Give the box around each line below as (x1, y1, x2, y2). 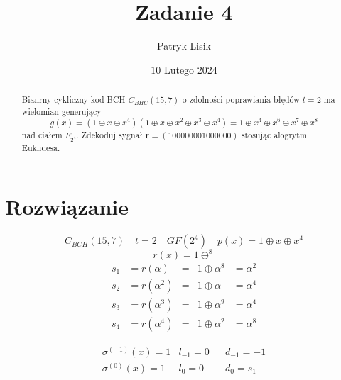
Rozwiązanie (5, 192, 129, 221)
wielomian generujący (21, 106, 102, 118)
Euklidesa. (21, 141, 60, 153)
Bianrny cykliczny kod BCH (21, 94, 126, 106)
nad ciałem (21, 128, 63, 140)
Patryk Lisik (157, 38, 211, 53)
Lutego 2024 (163, 62, 217, 77)
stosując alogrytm (241, 128, 307, 140)
